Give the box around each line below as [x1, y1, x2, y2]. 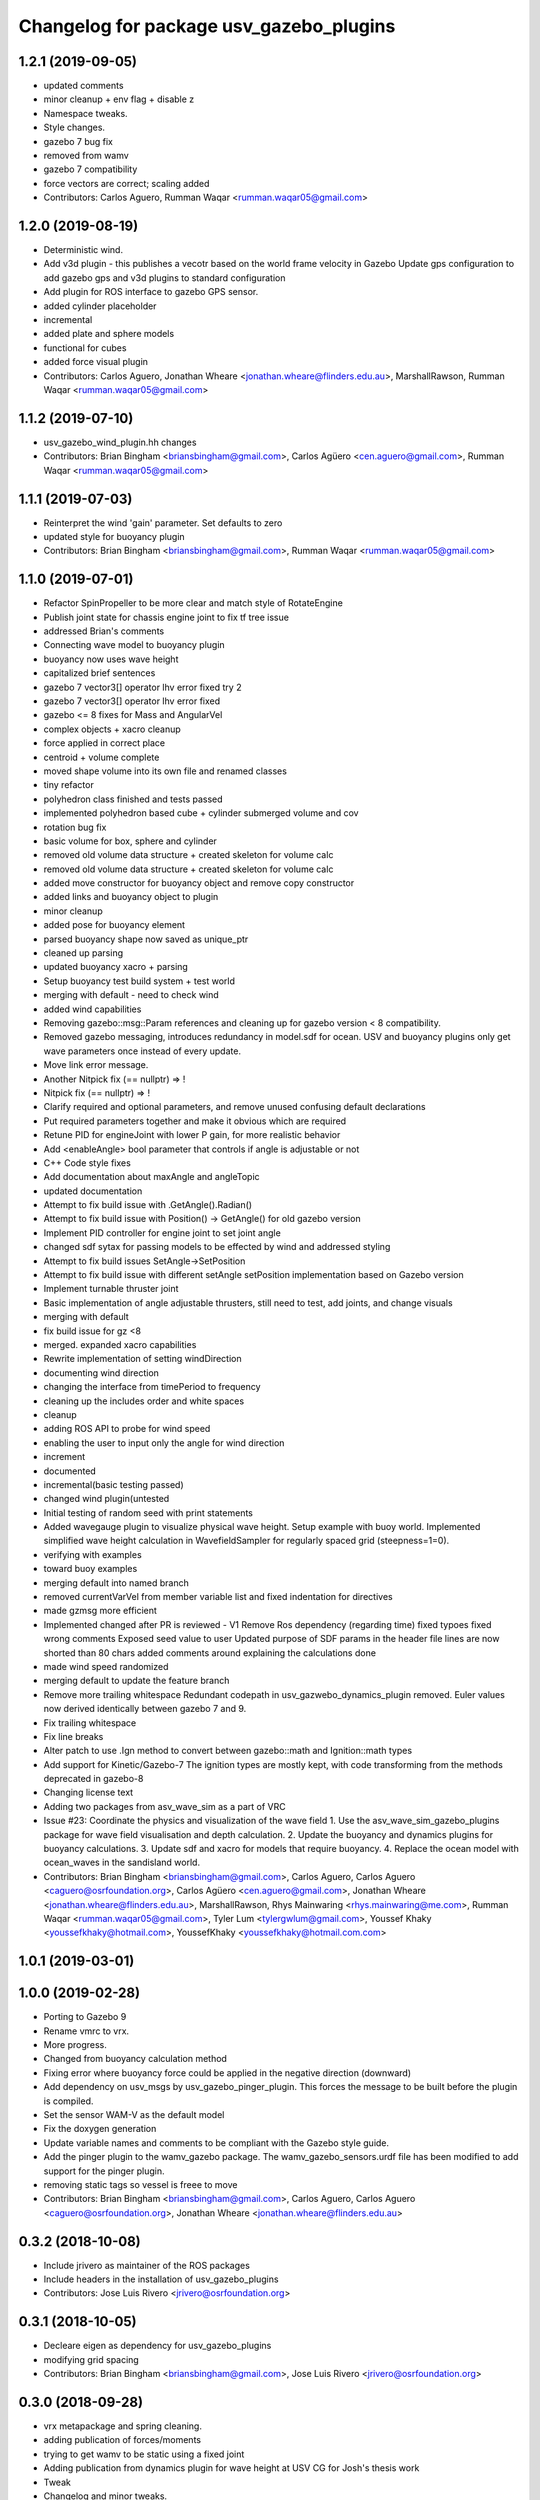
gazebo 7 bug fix [43, 135, 114, 147]
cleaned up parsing [43, 947, 124, 959]
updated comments [43, 80, 124, 92]
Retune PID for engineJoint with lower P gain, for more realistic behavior [43, 1129, 341, 1141]
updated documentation [43, 1185, 143, 1197]
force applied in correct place [43, 737, 165, 749]
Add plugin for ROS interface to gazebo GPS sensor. [43, 286, 259, 298]
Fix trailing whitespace [43, 1716, 137, 1729]
